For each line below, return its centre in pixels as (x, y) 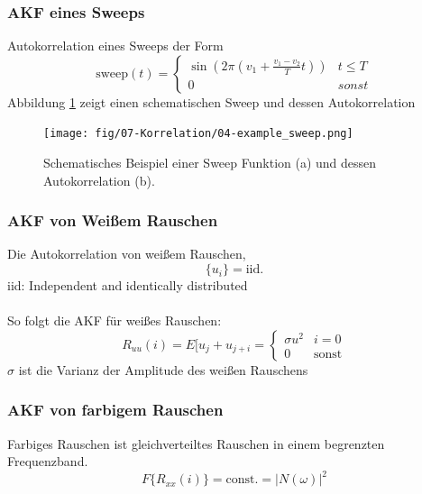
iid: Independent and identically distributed (128, 285)
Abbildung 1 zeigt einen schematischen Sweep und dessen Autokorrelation (211, 101)
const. (242, 480)
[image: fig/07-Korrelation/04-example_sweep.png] (198, 134)
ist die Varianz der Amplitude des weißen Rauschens (163, 369)
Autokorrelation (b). (99, 180)
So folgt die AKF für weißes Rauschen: (115, 320)
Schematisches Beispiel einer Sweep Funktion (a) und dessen (210, 163)
